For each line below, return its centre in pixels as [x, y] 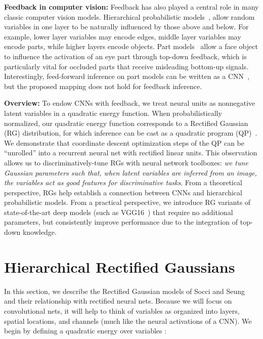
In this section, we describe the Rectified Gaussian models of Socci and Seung [124, 291]
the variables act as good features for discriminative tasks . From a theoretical [123, 182]
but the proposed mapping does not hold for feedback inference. [103, 86]
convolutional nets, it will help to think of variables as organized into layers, [122, 310]
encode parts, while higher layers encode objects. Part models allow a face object [131, 46]
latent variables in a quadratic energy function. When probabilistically [113, 113]
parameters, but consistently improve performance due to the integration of [121, 222]
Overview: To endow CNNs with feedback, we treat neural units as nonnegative [130, 103]
